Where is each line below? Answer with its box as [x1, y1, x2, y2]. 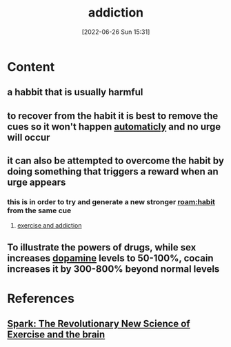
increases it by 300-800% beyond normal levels [7, 263, 220, 275]
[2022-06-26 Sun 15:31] [81, 28, 150, 36]
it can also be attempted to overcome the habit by [7, 155, 224, 167]
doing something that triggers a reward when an [7, 166, 219, 177]
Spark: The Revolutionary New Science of [7, 318, 191, 330]
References [7, 290, 74, 306]
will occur [7, 131, 50, 143]
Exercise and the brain [7, 329, 106, 341]
